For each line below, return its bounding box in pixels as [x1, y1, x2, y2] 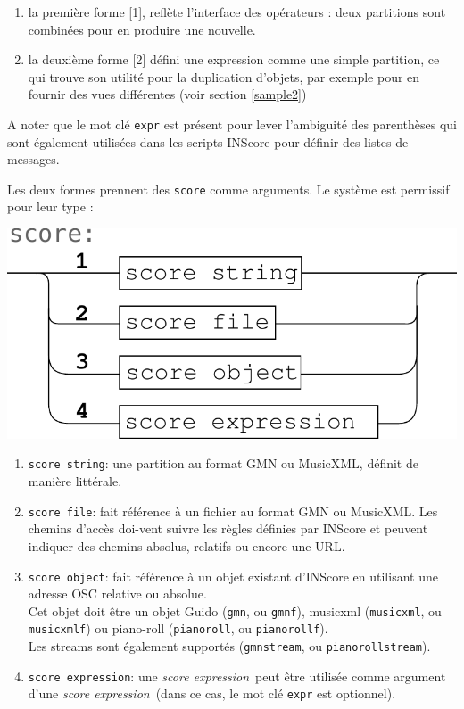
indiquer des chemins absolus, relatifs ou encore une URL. [28, 536, 345, 555]
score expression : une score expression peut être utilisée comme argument [28, 666, 446, 685]
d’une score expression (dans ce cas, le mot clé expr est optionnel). [28, 684, 396, 703]
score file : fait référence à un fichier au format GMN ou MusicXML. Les [28, 501, 438, 520]
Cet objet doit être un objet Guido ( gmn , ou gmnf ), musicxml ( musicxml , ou [28, 601, 442, 620]
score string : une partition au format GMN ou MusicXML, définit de [28, 454, 418, 473]
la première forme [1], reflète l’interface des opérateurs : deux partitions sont [28, 3, 446, 21]
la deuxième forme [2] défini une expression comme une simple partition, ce [28, 50, 440, 69]
